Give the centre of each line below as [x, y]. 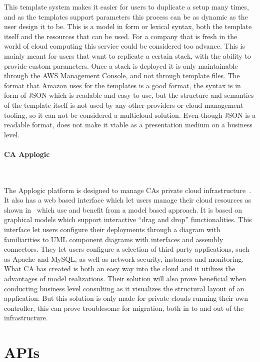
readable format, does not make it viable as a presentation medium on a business [128, 125]
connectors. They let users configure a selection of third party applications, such [127, 249]
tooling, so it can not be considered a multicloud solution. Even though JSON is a [130, 115]
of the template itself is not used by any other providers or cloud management [124, 105]
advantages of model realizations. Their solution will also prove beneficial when [125, 279]
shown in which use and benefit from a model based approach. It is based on [123, 209]
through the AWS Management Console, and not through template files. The [122, 75]
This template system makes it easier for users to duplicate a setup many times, [126, 7]
